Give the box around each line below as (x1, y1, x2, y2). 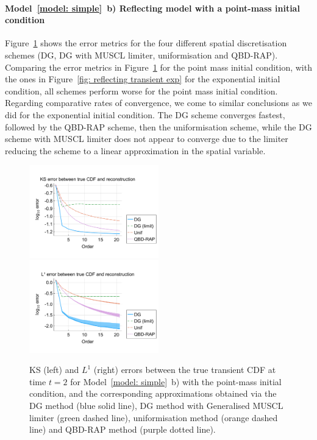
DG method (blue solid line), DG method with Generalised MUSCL (29, 399, 283, 411)
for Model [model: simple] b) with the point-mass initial (70, 375, 282, 388)
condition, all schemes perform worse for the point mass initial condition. (5, 84, 278, 97)
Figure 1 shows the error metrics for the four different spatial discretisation (5, 37, 287, 49)
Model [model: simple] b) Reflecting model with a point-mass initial (5, 1, 300, 14)
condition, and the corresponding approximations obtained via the (29, 387, 277, 400)
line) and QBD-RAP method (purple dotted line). (29, 423, 216, 436)
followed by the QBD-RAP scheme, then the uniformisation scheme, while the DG (5, 120, 312, 133)
